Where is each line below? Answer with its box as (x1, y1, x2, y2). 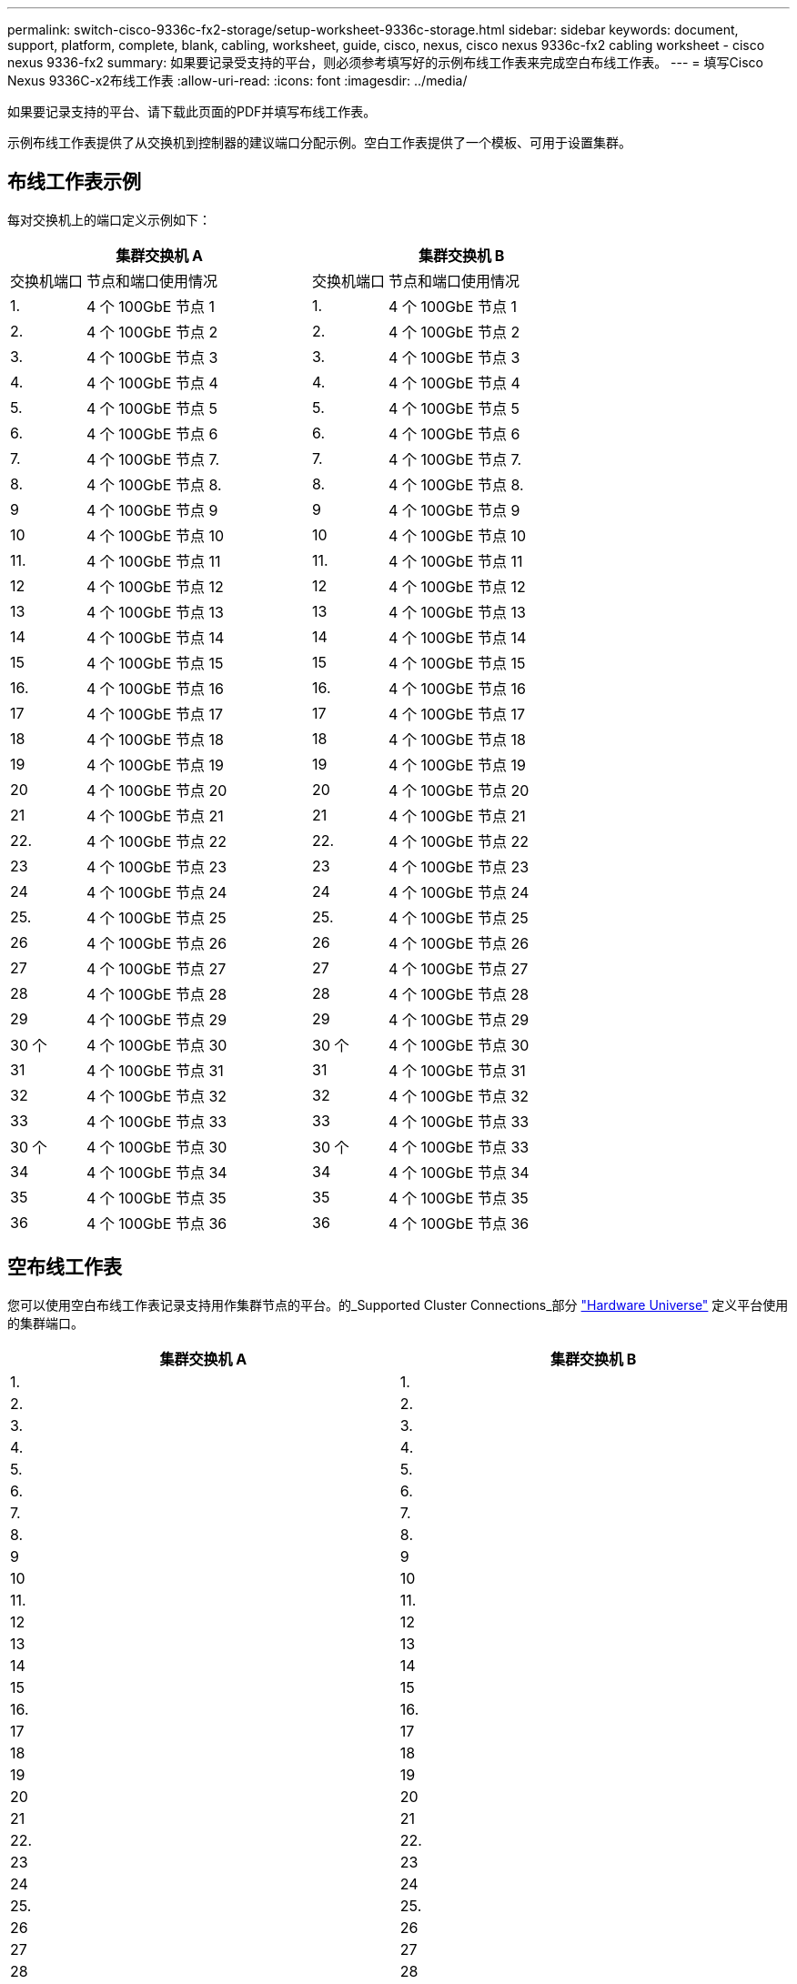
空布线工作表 (7, 1255, 122, 1279)
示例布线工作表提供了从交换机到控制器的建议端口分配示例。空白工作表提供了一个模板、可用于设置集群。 (7, 135, 631, 150)
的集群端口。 (7, 1314, 84, 1331)
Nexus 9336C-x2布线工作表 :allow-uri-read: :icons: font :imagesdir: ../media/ (7, 73, 468, 88)
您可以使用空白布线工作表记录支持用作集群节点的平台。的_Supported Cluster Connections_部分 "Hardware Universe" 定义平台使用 (7, 1296, 789, 1313)
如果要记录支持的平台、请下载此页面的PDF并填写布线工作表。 (7, 104, 377, 119)
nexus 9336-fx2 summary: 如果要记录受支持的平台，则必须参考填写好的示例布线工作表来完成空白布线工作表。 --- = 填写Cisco (7, 55, 763, 70)
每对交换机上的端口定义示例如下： (7, 211, 211, 227)
